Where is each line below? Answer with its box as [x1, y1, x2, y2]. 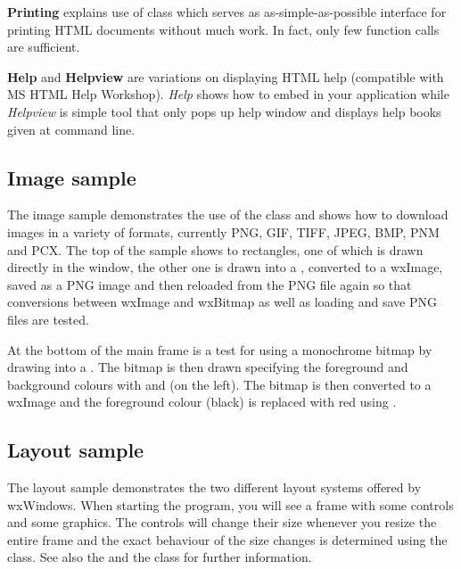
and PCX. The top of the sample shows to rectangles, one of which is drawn [7, 240, 424, 259]
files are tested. [7, 309, 89, 328]
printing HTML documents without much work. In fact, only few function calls [7, 20, 440, 38]
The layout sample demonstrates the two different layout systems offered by [7, 478, 422, 497]
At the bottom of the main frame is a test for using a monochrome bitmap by [7, 340, 432, 359]
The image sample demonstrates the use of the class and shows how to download [7, 205, 449, 224]
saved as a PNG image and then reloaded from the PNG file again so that [7, 275, 412, 293]
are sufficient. [7, 37, 80, 56]
